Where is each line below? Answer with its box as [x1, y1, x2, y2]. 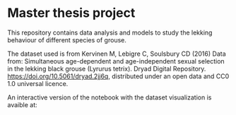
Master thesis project [7, 5, 136, 21]
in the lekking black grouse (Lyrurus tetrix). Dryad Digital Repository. [7, 64, 206, 73]
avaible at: [7, 100, 37, 109]
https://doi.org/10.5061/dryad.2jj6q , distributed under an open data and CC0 [7, 72, 230, 80]
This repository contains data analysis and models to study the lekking [7, 28, 213, 37]
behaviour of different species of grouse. [7, 35, 127, 44]
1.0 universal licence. [7, 79, 69, 87]
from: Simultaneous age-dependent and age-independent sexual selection [7, 56, 225, 65]
